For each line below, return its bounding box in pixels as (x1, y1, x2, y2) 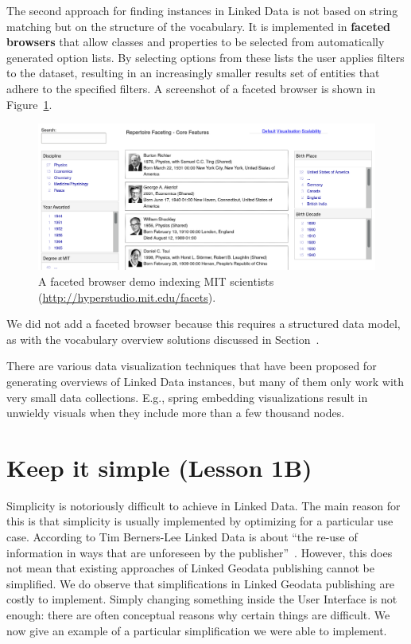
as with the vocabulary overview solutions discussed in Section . (6, 330, 320, 347)
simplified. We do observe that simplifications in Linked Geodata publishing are (6, 575, 395, 591)
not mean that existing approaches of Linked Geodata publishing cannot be (6, 560, 374, 576)
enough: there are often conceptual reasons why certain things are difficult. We (6, 607, 390, 623)
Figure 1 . (6, 96, 52, 112)
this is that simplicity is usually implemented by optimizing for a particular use (6, 513, 394, 529)
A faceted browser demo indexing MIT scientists (38, 273, 274, 289)
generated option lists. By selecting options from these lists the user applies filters (6, 49, 405, 65)
